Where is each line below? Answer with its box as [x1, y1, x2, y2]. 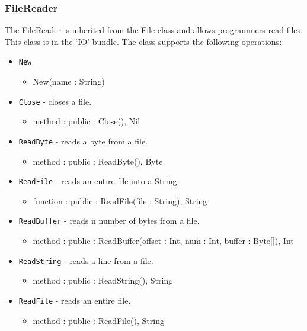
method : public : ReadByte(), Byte [33, 155, 163, 167]
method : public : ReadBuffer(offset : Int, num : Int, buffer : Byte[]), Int [33, 234, 294, 247]
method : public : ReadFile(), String [33, 314, 164, 326]
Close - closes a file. [18, 95, 92, 107]
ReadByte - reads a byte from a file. [18, 134, 148, 147]
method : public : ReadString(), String [33, 274, 173, 287]
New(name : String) [33, 75, 105, 88]
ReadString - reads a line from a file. [18, 254, 153, 266]
